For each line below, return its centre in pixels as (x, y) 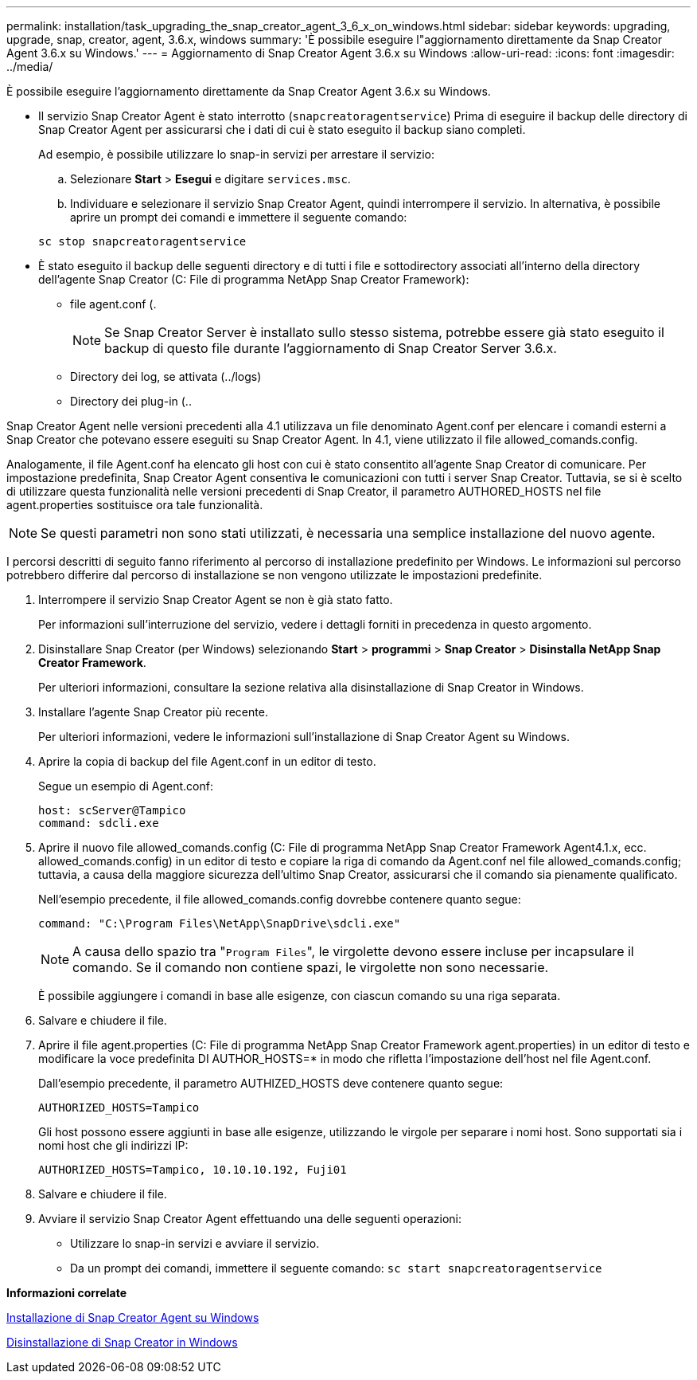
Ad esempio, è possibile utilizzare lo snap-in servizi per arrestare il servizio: (236, 154)
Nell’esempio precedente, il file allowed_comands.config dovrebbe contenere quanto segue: (280, 899)
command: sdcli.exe (99, 823)
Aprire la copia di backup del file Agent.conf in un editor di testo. (207, 761)
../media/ (30, 67)
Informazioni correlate (67, 1293)
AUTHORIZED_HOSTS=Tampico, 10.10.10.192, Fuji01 (193, 1170)
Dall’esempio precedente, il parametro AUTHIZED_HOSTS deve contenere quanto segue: (271, 1083)
